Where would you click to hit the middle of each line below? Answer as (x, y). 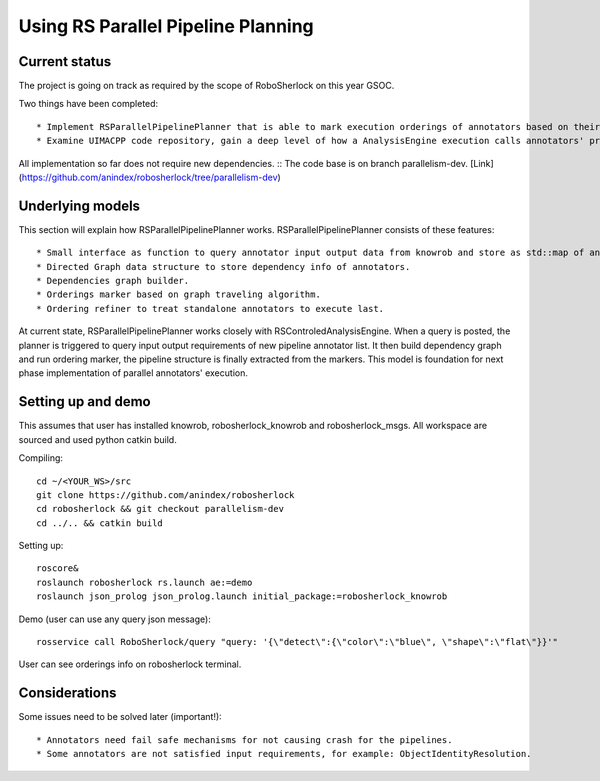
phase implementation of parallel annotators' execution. (133, 373)
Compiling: (41, 458)
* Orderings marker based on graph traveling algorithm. (179, 294)
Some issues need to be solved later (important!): (120, 717)
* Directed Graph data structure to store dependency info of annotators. (223, 266)
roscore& (57, 568)
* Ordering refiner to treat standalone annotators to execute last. (210, 308)
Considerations (67, 693)
